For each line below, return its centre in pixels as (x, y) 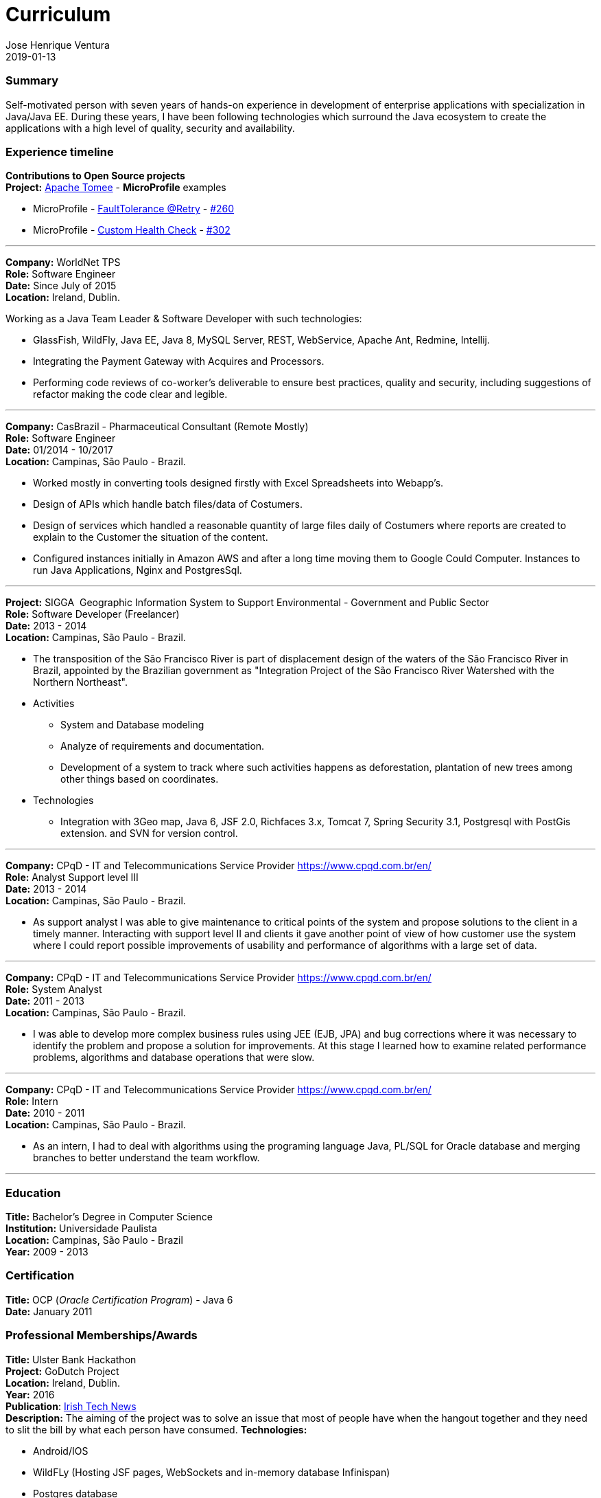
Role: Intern (32, 1102)
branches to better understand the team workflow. (146, 1158)
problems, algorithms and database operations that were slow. (174, 1058)
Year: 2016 (30, 1394)
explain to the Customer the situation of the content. (151, 537)
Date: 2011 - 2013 (45, 1001)
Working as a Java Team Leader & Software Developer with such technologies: (184, 319)
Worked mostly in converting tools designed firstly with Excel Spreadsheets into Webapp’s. (238, 483)
